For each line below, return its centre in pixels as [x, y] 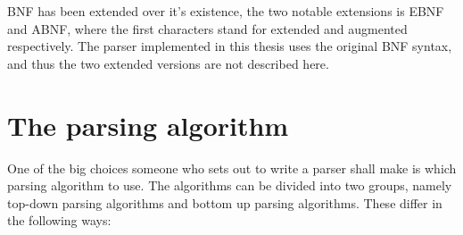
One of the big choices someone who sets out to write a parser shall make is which [232, 168]
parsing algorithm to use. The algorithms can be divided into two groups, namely [230, 185]
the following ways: [59, 220]
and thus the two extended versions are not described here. [168, 63]
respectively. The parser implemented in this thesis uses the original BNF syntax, [230, 46]
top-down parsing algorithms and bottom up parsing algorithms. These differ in [225, 202]
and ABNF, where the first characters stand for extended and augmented [207, 28]
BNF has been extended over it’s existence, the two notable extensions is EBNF [226, 11]
